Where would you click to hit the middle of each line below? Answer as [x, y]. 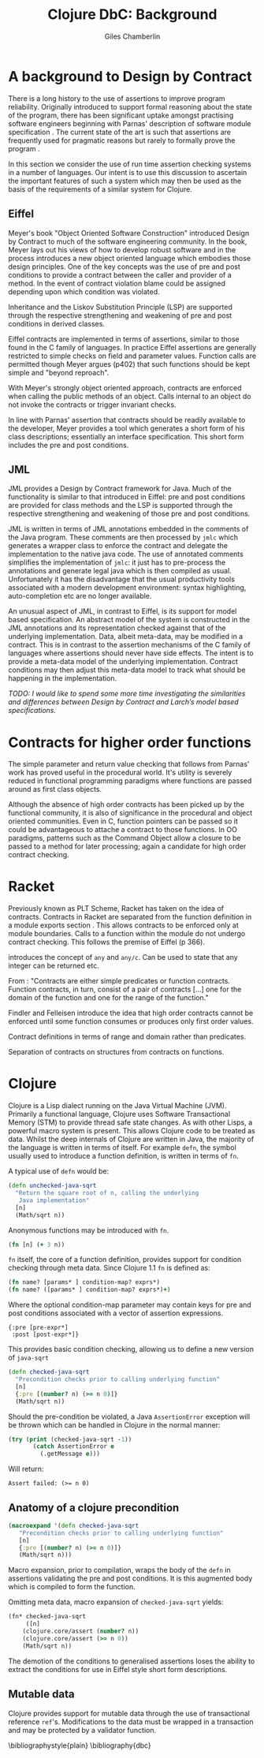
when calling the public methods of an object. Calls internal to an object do [130, 396]
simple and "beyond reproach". [59, 372]
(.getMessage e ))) [70, 1454]
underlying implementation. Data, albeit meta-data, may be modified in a [126, 636]
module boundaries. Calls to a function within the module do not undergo [127, 934]
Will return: [26, 1469]
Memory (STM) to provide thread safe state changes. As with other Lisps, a [130, 1122]
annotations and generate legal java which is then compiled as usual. [120, 571]
